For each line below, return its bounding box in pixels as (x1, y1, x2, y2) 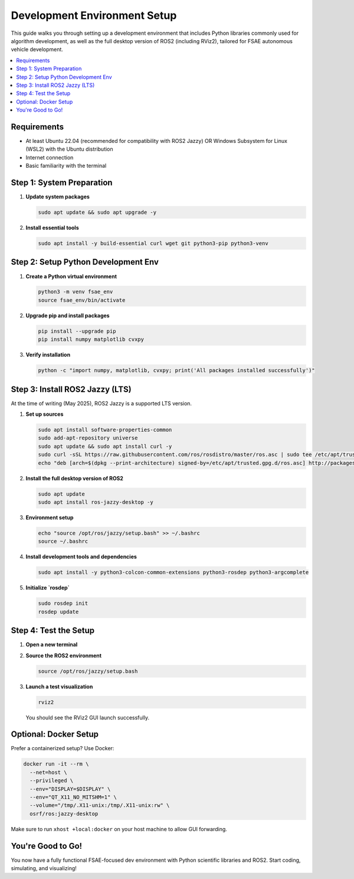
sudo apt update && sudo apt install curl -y (38, 443, 172, 450)
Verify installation (25, 351, 71, 359)
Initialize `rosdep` (25, 584, 70, 591)
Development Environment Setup (11, 9, 177, 22)
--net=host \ (29, 769, 67, 776)
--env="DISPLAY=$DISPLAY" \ (29, 786, 111, 792)
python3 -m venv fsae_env (38, 288, 113, 295)
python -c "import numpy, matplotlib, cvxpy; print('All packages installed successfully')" (38, 367, 315, 374)
